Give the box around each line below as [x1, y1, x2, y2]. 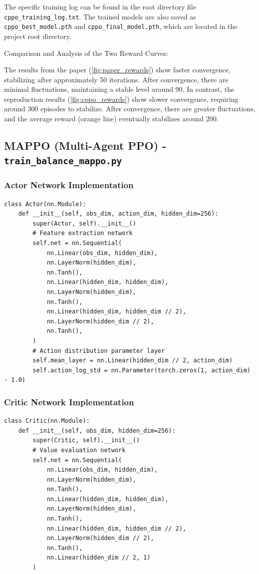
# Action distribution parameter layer [32, 347, 165, 354]
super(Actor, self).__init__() [32, 220, 136, 227]
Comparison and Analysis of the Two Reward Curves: [4, 47, 168, 58]
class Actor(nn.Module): [4, 200, 86, 208]
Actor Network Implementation [4, 179, 134, 191]
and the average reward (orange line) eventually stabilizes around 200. [4, 113, 219, 124]
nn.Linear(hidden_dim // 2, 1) [46, 554, 151, 562]
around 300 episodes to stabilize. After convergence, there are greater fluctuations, [4, 103, 256, 114]
